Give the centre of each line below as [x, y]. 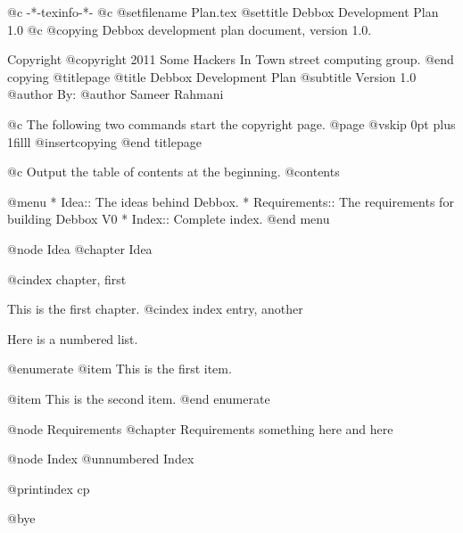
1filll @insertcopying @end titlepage [104, 141]
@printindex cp [49, 488]
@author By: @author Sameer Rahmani [116, 94]
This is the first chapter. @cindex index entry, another [155, 309]
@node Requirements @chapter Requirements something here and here [200, 428]
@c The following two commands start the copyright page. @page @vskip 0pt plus [231, 123]
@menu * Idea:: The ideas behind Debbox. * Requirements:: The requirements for [231, 201]
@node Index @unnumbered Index [101, 459]
